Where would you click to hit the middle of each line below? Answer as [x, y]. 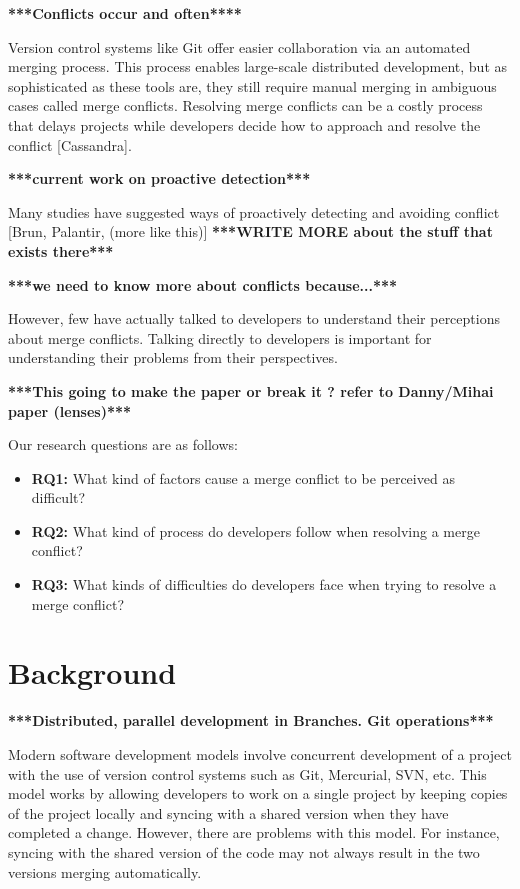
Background [92, 672]
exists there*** [61, 250]
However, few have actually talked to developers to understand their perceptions [254, 318]
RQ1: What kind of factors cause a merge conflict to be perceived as [243, 477]
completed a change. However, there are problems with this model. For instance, [254, 832]
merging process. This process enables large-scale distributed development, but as [258, 66]
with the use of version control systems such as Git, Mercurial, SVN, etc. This [247, 773]
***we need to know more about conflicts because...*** [203, 284]
